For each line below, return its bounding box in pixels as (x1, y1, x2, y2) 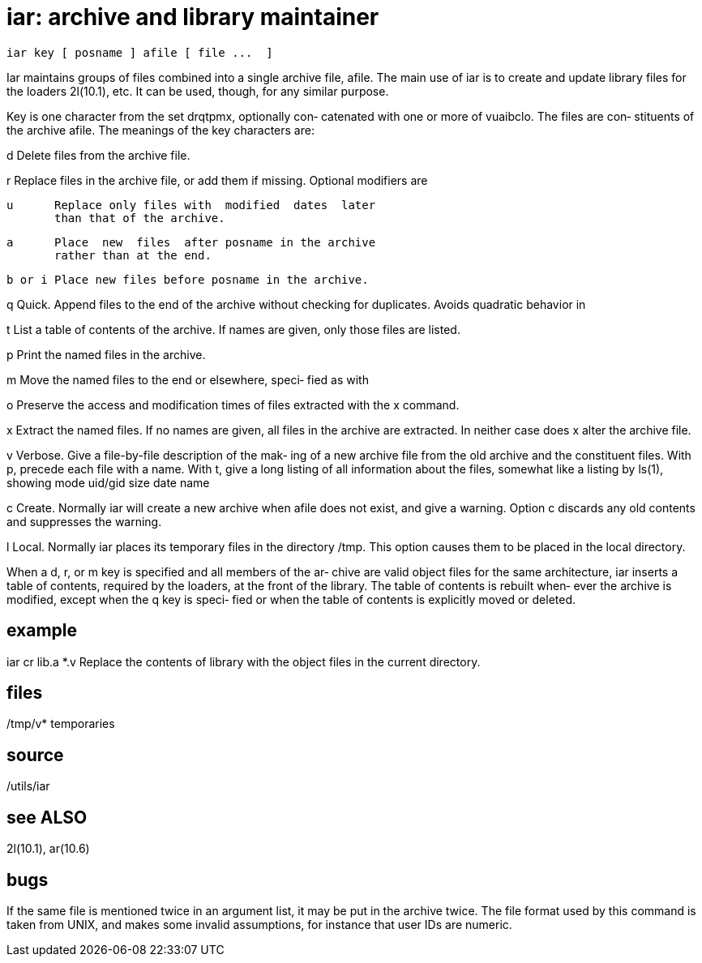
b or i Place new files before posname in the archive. (6, 272, 369, 286)
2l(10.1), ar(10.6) (6, 841, 90, 856)
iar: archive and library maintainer (6, 3, 379, 31)
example (6, 620, 78, 641)
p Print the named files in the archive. (6, 347, 206, 362)
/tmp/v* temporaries (6, 717, 115, 731)
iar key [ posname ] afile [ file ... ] (6, 45, 273, 59)
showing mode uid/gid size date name (6, 475, 210, 490)
